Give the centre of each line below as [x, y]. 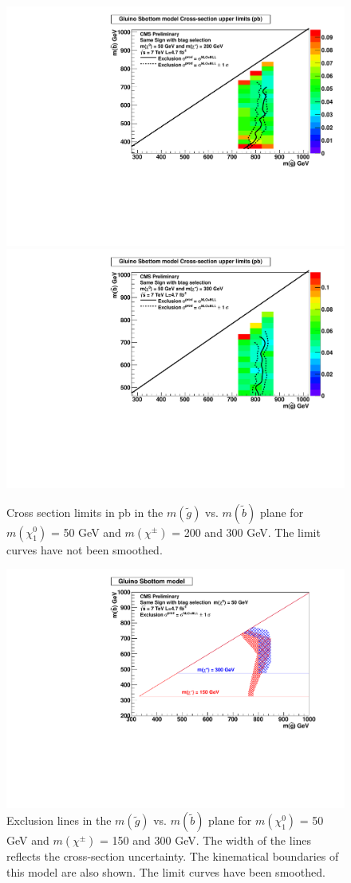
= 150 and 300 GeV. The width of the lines [206, 840]
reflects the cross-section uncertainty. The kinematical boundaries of [173, 856]
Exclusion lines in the [59, 820]
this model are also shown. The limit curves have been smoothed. [166, 871]
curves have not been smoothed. [85, 549]
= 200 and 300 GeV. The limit [246, 532]
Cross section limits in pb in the [85, 512]
